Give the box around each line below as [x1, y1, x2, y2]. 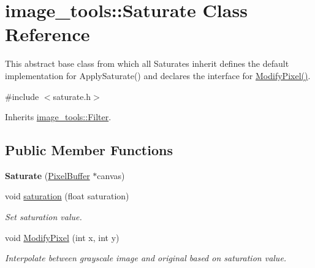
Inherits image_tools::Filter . [5, 110, 112, 123]
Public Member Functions [5, 140, 173, 159]
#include [5, 90, 39, 102]
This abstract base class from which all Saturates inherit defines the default [5, 57, 289, 70]
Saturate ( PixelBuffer [5, 169, 90, 182]
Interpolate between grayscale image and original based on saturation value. [5, 251, 287, 264]
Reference [5, 21, 90, 47]
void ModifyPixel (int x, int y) [5, 231, 120, 243]
